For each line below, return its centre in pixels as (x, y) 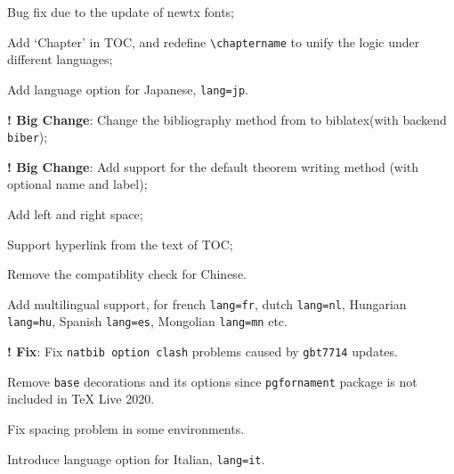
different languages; (60, 59)
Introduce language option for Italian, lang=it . (136, 458)
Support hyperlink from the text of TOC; (120, 244)
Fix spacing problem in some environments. (126, 428)
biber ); (28, 137)
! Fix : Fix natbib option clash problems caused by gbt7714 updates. (203, 351)
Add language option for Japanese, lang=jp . (128, 89)
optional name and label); (77, 184)
